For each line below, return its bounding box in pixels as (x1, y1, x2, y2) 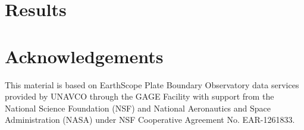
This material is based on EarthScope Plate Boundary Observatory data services (5, 78, 299, 91)
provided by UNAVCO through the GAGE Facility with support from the (5, 90, 274, 103)
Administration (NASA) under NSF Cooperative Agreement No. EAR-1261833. (5, 113, 295, 126)
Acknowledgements (5, 44, 164, 68)
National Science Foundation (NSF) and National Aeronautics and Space (5, 101, 271, 114)
